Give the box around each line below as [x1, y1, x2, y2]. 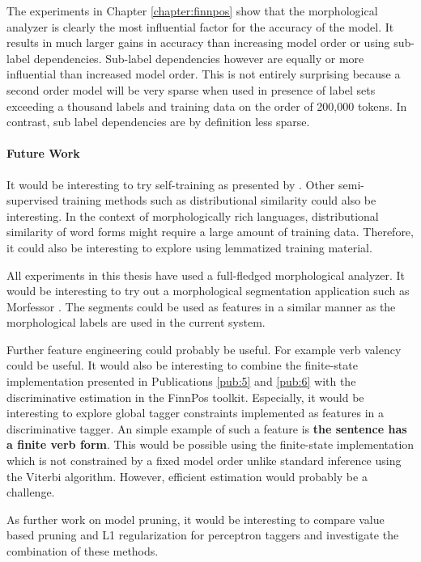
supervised [6, 192, 58, 209]
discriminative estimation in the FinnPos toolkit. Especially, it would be [6, 388, 364, 405]
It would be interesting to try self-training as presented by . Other [6, 175, 335, 192]
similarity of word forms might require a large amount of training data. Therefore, [6, 223, 414, 240]
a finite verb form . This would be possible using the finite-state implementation [6, 436, 415, 453]
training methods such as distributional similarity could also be [62, 192, 376, 209]
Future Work [6, 145, 80, 162]
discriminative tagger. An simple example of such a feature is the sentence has [6, 420, 407, 437]
